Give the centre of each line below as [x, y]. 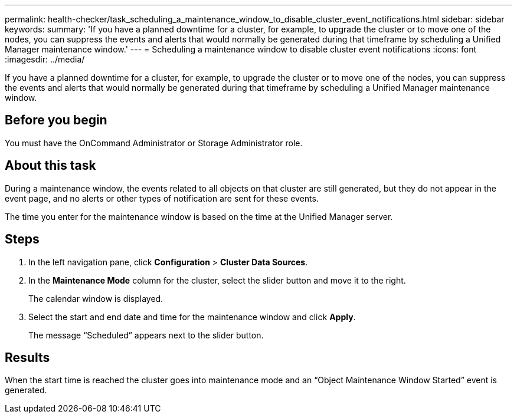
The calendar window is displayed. [96, 298]
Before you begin [56, 120]
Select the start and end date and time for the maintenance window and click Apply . [192, 317]
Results [27, 357]
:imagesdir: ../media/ [45, 59]
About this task [50, 166]
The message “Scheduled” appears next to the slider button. [146, 335]
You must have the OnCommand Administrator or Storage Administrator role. [154, 143]
